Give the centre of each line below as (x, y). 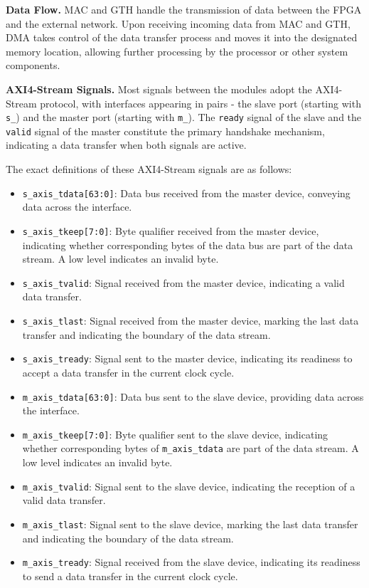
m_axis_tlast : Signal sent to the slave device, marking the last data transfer (190, 524)
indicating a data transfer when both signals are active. (126, 145)
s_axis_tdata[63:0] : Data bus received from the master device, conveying (186, 193)
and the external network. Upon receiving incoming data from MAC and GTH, (178, 23)
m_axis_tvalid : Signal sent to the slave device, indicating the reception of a (189, 486)
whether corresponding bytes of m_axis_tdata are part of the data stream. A (191, 448)
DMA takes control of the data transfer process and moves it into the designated (182, 37)
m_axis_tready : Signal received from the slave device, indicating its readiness (191, 562)
